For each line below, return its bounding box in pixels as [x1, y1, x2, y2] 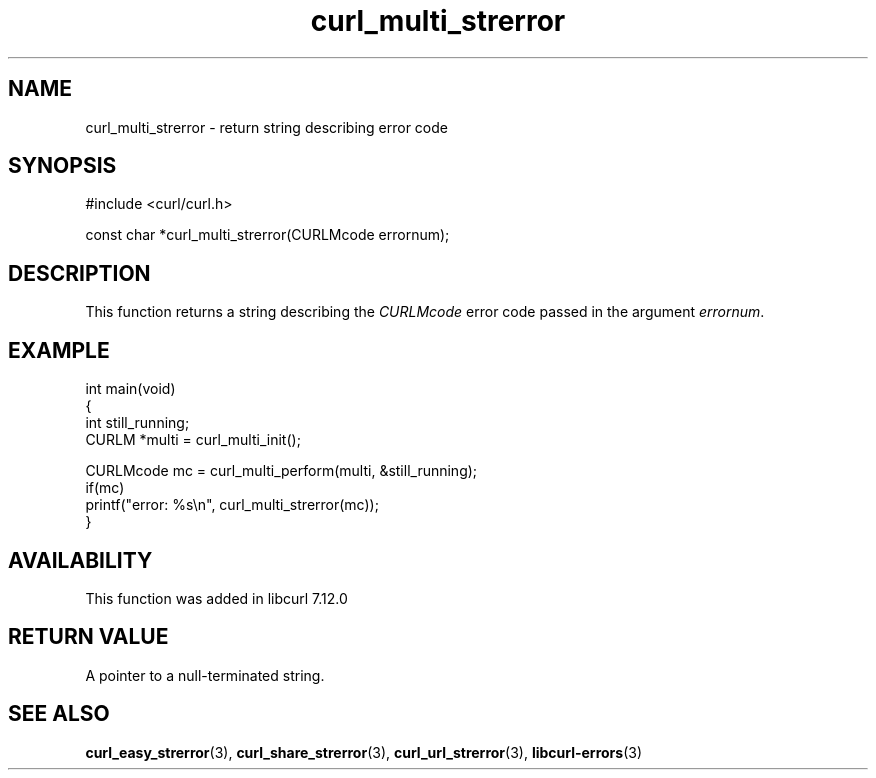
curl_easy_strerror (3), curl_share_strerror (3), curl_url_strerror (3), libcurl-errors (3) [85, 743, 643, 761]
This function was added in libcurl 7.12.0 [85, 589, 348, 607]
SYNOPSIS [8, 153, 117, 179]
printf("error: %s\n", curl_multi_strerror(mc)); [85, 496, 379, 514]
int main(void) [85, 380, 176, 398]
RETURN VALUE [8, 624, 169, 650]
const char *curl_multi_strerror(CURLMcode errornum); [85, 226, 450, 244]
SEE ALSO [8, 701, 110, 727]
